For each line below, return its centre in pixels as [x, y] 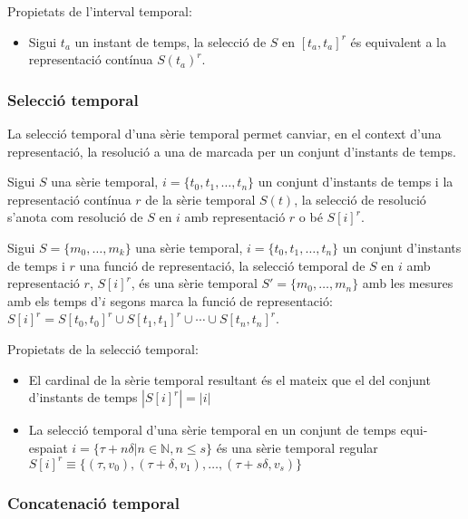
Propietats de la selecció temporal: [103, 348]
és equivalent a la [398, 41]
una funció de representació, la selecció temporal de [222, 265]
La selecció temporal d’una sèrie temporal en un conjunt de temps [212, 430]
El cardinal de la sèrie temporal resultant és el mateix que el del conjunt [229, 379]
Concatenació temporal [93, 502]
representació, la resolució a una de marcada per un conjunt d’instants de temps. [232, 151]
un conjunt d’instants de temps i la [356, 182]
